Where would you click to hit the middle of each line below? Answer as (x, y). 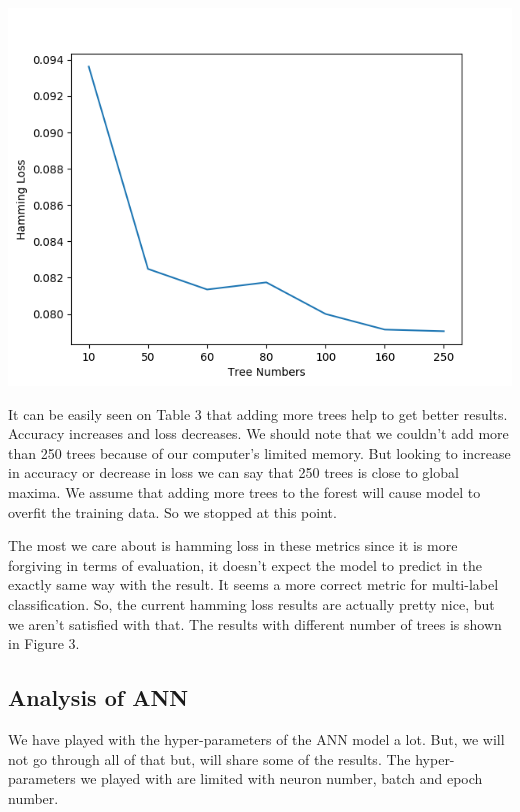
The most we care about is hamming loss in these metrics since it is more (233, 545)
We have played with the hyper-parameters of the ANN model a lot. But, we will (256, 738)
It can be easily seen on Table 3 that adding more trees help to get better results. (258, 413)
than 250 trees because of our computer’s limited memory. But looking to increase (259, 452)
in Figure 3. (44, 643)
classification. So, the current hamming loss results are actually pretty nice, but (251, 603)
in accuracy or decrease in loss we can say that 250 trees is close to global (233, 472)
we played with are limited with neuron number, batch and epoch (281, 778)
